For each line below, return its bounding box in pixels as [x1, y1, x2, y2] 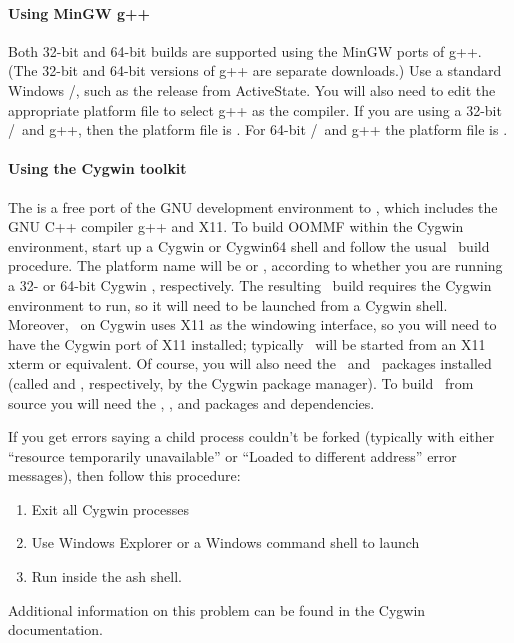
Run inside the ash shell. [31, 566, 182, 587]
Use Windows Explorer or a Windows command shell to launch [31, 532, 420, 553]
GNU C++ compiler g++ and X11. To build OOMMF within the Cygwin [8, 216, 464, 237]
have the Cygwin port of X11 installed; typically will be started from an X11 [8, 333, 486, 354]
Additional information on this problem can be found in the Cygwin [8, 599, 426, 620]
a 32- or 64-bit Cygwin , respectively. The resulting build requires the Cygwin [8, 274, 492, 295]
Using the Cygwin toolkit [8, 158, 187, 179]
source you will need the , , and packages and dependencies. [8, 392, 375, 413]
